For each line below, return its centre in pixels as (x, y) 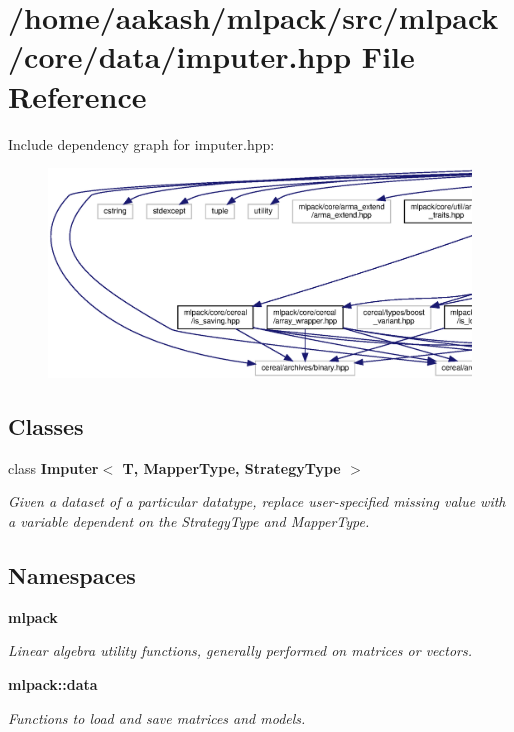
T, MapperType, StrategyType (231, 467)
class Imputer (53, 467)
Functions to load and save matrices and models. (157, 717)
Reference (77, 95)
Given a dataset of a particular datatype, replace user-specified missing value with (257, 501)
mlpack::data (53, 683)
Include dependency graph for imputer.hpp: (141, 143)
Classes (46, 426)
